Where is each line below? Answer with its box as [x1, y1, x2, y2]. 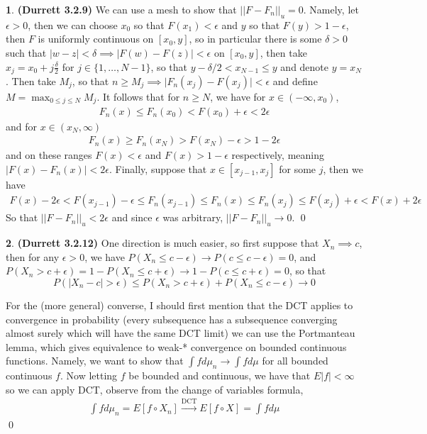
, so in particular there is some [189, 31, 322, 46]
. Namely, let [303, 2, 359, 16]
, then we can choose [28, 17, 118, 32]
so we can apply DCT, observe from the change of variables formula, [6, 382, 304, 396]
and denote [280, 59, 329, 74]
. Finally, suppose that [109, 161, 207, 176]
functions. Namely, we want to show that [6, 353, 184, 368]
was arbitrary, [162, 210, 223, 225]
